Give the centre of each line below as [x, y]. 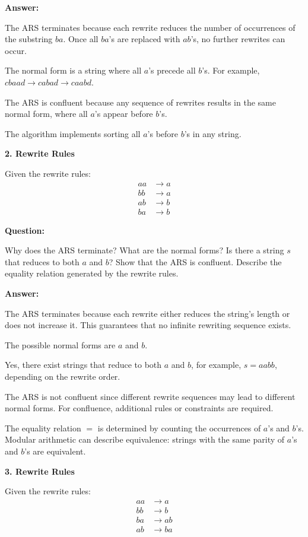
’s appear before [124, 114]
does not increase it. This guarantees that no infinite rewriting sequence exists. [148, 325]
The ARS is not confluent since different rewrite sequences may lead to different [150, 396]
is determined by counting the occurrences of [179, 428]
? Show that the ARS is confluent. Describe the [195, 261]
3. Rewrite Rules [40, 471]
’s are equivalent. [55, 451]
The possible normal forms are [60, 344]
